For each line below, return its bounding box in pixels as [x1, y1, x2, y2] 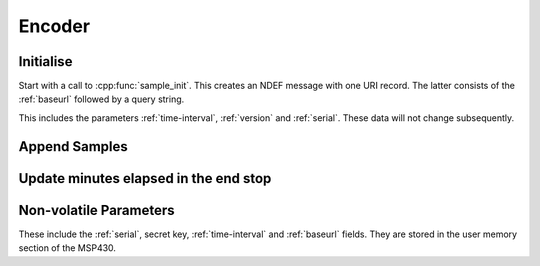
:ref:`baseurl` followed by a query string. [18, 93, 185, 105]
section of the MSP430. [18, 242, 117, 254]
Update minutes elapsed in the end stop [18, 170, 272, 187]
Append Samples [18, 138, 129, 155]
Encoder [18, 15, 90, 37]
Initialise [18, 53, 73, 70]
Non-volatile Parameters [18, 201, 175, 219]
